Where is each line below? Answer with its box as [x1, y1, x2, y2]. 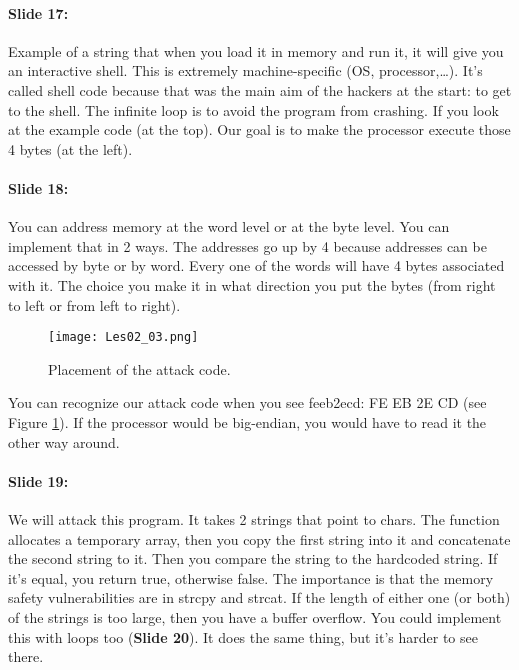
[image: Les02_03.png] [48, 330, 199, 345]
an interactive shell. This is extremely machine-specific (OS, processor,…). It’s [8, 60, 483, 81]
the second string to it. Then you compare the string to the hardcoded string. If [8, 548, 498, 569]
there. [8, 646, 44, 667]
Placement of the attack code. [48, 358, 231, 379]
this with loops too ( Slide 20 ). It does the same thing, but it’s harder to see [8, 626, 478, 647]
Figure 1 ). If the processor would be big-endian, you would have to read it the [8, 411, 487, 432]
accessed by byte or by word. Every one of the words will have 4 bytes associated [8, 255, 505, 276]
